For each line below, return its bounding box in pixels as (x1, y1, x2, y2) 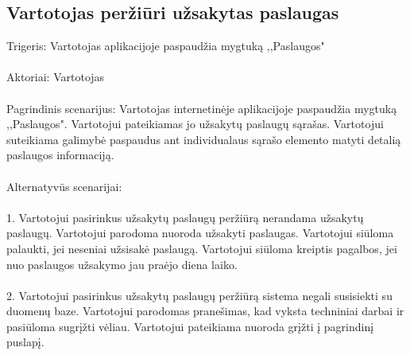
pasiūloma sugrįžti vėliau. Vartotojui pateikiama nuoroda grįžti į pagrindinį (6, 318, 374, 334)
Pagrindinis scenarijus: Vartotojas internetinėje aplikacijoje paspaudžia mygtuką (6, 99, 397, 116)
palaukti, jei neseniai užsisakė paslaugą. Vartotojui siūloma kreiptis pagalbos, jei (6, 240, 397, 256)
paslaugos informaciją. (6, 146, 114, 163)
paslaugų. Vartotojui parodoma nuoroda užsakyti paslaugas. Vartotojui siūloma (6, 224, 394, 241)
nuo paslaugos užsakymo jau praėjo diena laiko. (6, 256, 238, 272)
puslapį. (6, 334, 44, 350)
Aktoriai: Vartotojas (6, 68, 105, 85)
